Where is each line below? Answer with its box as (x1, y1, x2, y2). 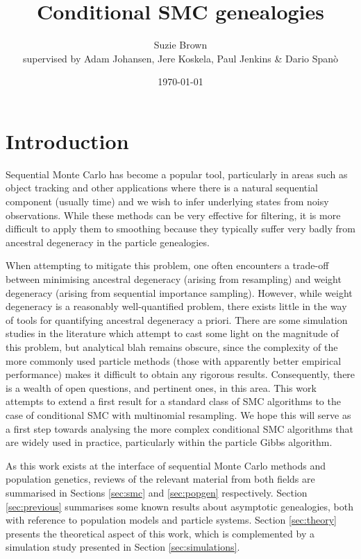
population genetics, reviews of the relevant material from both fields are (6, 472, 315, 486)
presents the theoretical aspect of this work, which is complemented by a (6, 526, 314, 540)
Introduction (6, 126, 129, 155)
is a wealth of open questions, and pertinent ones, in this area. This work (6, 380, 317, 395)
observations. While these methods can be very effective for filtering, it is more (6, 207, 341, 222)
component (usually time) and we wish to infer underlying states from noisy (6, 194, 329, 209)
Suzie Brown (153, 37, 208, 52)
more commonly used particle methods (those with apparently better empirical (6, 353, 342, 368)
